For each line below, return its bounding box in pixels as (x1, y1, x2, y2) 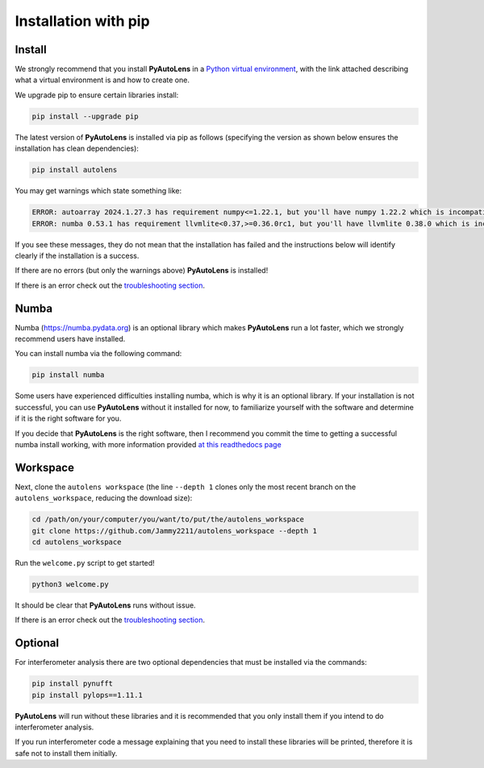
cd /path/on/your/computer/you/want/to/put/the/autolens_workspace (31, 515, 305, 524)
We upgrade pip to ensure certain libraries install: (15, 89, 179, 100)
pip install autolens (31, 165, 118, 175)
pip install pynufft (31, 679, 113, 688)
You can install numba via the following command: (15, 349, 182, 359)
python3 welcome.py (31, 579, 109, 588)
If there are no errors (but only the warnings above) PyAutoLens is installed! (15, 266, 269, 276)
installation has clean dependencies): (15, 143, 139, 153)
